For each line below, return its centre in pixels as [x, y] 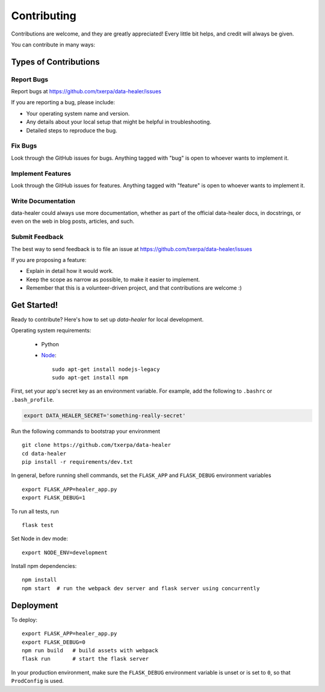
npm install [39, 580]
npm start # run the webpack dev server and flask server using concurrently [141, 588]
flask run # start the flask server [85, 659]
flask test [38, 525]
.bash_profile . [32, 399]
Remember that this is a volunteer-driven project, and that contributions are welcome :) [134, 288]
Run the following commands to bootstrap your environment [86, 431]
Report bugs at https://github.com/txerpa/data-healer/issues [86, 92]
